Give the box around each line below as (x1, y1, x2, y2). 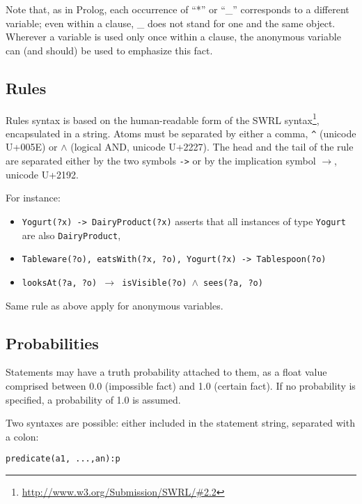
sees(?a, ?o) (203, 277, 263, 288)
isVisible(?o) (122, 277, 187, 288)
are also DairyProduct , (22, 227, 121, 242)
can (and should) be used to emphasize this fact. (6, 43, 213, 57)
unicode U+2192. (6, 167, 79, 181)
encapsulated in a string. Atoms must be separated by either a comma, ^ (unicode (6, 125, 356, 140)
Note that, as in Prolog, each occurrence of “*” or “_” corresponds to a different (6, 2, 349, 16)
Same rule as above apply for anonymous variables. (6, 298, 223, 312)
